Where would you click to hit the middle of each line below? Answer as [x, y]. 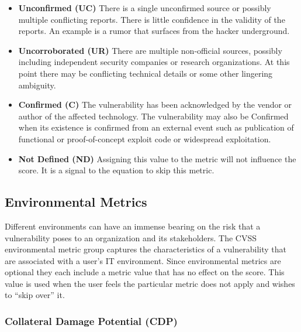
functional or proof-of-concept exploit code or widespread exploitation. [145, 138]
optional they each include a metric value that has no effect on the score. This [145, 272]
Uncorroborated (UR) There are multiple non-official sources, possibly [150, 50]
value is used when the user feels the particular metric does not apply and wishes [150, 283]
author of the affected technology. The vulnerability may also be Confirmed [153, 116]
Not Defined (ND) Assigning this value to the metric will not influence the [157, 158]
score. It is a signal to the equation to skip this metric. [116, 170]
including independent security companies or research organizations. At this [154, 62]
